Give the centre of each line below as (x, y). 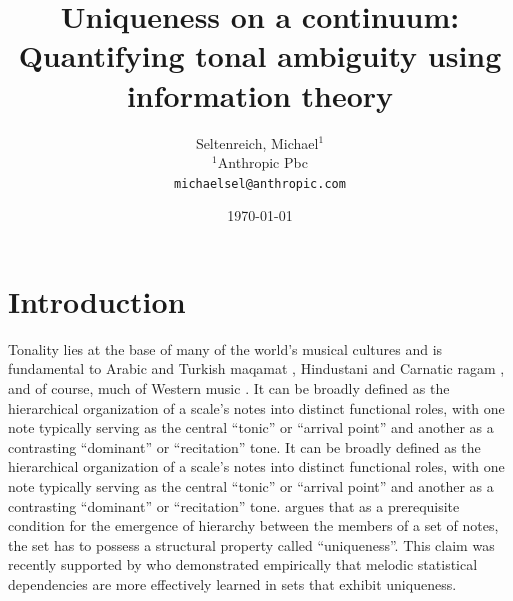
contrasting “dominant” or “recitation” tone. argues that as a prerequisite (234, 505)
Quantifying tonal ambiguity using (260, 55)
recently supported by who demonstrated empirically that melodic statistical (243, 564)
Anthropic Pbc (262, 162)
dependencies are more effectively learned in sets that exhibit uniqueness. (232, 584)
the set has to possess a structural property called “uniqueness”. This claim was (251, 544)
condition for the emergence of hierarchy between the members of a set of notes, (253, 525)
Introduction (97, 300)
